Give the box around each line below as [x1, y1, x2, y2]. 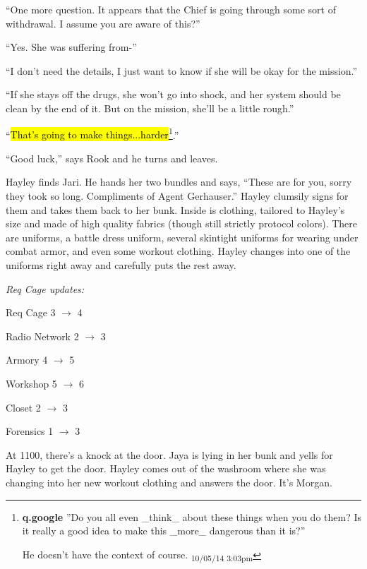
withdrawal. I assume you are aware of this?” [6, 16, 200, 30]
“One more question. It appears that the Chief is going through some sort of [6, 2, 336, 16]
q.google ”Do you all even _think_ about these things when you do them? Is [22, 509, 362, 524]
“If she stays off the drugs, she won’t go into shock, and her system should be [6, 87, 341, 102]
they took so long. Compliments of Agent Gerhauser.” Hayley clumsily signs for [6, 188, 349, 203]
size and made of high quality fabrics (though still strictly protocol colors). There [6, 216, 357, 231]
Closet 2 [6, 400, 41, 414]
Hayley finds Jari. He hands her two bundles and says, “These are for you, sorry [6, 174, 352, 189]
